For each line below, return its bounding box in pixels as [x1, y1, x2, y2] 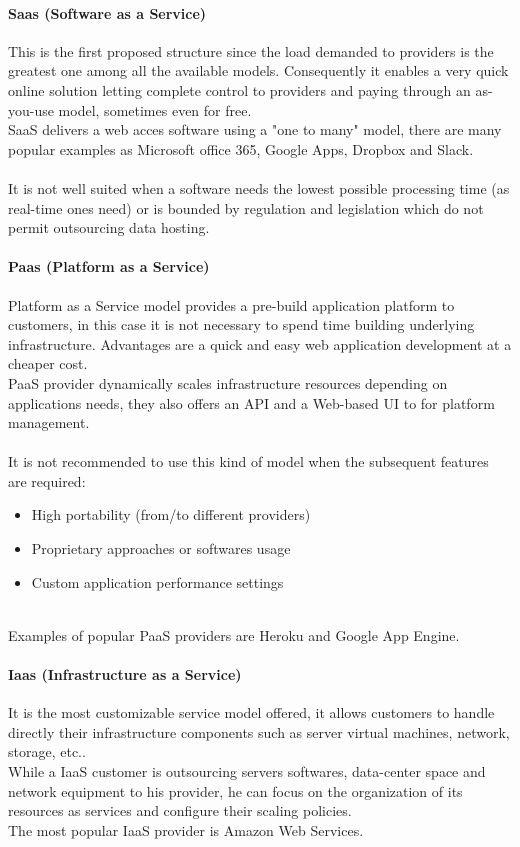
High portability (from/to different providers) [31, 504, 311, 525]
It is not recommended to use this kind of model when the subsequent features [8, 451, 489, 472]
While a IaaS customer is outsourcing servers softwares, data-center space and [8, 761, 486, 782]
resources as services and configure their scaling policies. [8, 800, 352, 821]
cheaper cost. [8, 353, 88, 374]
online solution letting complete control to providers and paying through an [8, 79, 471, 100]
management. [8, 412, 90, 433]
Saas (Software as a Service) [8, 2, 207, 23]
